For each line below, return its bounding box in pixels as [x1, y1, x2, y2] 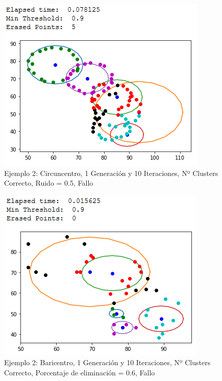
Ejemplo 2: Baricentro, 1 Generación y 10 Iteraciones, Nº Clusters [4, 357, 211, 368]
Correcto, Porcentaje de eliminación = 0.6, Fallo [4, 367, 155, 377]
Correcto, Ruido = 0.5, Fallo [4, 177, 93, 188]
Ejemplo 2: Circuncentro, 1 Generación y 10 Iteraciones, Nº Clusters [4, 167, 218, 178]
